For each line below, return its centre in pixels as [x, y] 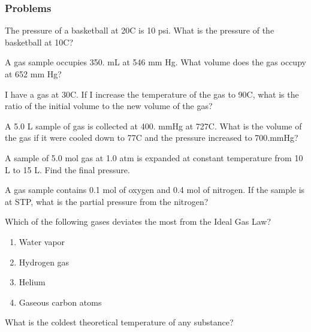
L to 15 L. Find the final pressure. [67, 169]
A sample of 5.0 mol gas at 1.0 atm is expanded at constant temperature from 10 [154, 157]
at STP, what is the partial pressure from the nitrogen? [107, 201]
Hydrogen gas [44, 262]
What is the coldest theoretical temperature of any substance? [119, 322]
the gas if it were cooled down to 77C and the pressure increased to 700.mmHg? [152, 138]
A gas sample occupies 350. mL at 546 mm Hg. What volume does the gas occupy [155, 62]
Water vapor [42, 241]
